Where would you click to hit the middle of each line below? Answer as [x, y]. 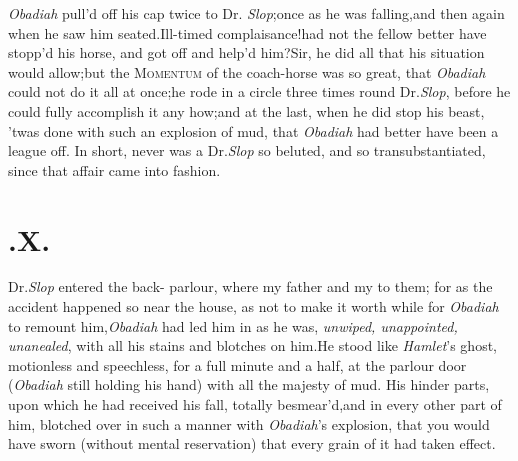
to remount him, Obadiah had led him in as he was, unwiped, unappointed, [233, 325]
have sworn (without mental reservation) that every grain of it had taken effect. [252, 443]
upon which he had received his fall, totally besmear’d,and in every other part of [255, 404]
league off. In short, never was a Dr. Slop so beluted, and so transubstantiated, [247, 150]
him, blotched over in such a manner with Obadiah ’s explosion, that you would [249, 423]
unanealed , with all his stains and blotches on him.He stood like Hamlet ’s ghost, [252, 345]
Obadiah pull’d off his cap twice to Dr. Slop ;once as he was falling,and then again [256, 13]
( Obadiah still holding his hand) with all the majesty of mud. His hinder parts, [249, 384]
